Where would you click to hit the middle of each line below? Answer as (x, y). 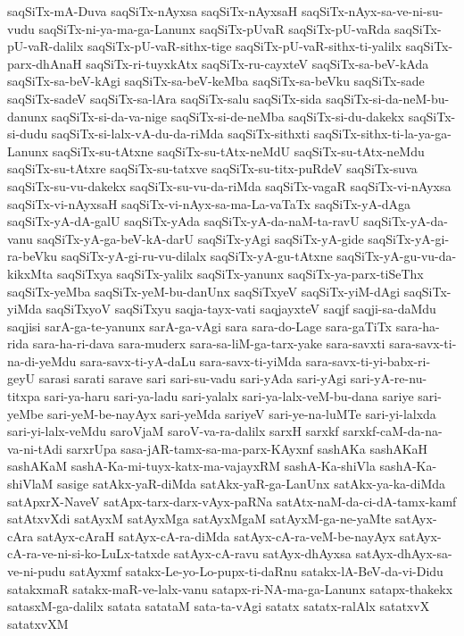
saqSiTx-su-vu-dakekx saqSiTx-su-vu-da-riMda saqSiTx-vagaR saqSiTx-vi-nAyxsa (229, 185)
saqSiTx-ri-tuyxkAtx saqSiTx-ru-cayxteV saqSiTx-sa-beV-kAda (257, 63)
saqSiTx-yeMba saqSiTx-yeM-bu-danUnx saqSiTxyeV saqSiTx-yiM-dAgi (204, 291)
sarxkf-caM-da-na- (393, 431)
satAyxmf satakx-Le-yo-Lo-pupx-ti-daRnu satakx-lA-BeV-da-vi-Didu (257, 571)
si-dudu (28, 134)
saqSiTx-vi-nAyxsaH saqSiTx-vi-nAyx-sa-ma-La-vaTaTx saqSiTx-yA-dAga (209, 203)
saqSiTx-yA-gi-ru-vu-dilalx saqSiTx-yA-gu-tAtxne (197, 256)
